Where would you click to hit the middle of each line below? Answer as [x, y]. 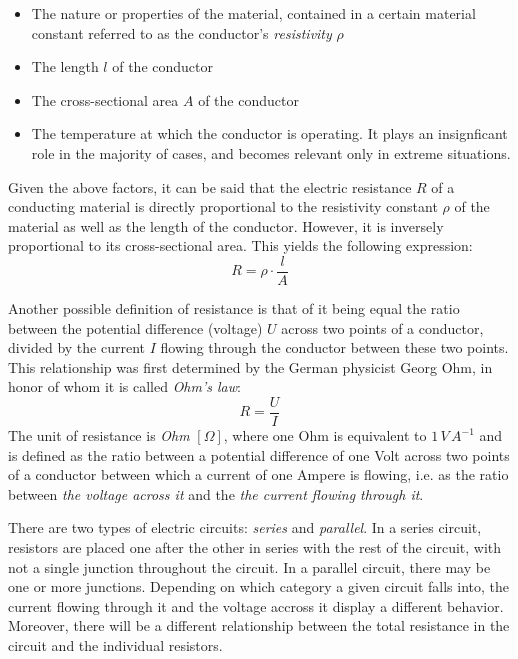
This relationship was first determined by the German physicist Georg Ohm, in [250, 366]
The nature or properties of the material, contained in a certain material [253, 13]
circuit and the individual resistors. [115, 644]
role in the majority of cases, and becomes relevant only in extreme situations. [271, 152]
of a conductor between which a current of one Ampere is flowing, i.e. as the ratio [258, 474]
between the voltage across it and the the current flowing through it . [216, 493]
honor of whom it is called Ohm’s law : [124, 386]
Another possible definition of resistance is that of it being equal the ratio [234, 308]
